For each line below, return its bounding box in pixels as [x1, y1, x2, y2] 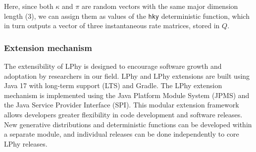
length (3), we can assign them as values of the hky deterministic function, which [4, 10, 250, 21]
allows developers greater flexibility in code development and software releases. [4, 109, 243, 120]
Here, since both [4, 1, 53, 11]
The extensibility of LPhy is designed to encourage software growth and [4, 61, 222, 71]
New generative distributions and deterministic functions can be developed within [4, 119, 252, 129]
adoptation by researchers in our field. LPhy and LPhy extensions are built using [4, 70, 250, 81]
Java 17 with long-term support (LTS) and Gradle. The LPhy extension [4, 80, 222, 91]
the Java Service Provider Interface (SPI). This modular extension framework [4, 100, 239, 110]
